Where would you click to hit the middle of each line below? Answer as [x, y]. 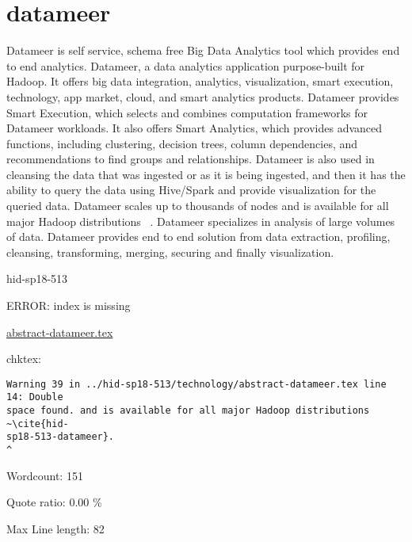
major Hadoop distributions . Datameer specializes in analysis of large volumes [201, 221]
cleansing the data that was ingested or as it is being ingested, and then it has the [206, 174]
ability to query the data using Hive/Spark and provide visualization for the [191, 190]
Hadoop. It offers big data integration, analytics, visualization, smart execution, [200, 81]
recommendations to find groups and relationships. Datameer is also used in [191, 159]
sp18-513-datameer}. [61, 437]
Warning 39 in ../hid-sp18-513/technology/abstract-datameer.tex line [196, 384]
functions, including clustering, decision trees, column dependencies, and [182, 143]
